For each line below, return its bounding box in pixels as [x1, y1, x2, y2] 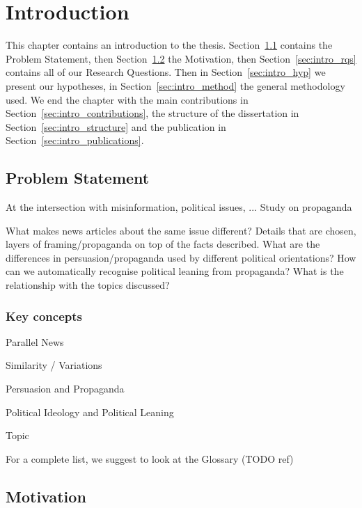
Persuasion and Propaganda [6, 381, 125, 396]
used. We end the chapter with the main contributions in [6, 92, 249, 106]
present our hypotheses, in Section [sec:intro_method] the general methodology [6, 78, 345, 93]
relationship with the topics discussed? [6, 278, 170, 292]
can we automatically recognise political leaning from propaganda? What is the [6, 264, 344, 278]
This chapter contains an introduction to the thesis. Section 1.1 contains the [6, 38, 333, 52]
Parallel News [6, 334, 64, 349]
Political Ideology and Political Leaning [6, 404, 174, 419]
